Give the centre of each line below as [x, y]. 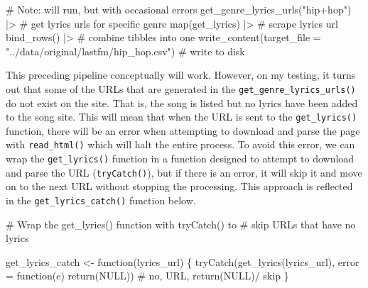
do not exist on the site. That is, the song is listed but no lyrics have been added [182, 103]
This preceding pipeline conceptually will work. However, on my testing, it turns [181, 75]
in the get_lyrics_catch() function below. [101, 200]
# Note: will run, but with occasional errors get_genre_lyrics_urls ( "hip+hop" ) [179, 9]
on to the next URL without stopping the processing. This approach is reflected [179, 186]
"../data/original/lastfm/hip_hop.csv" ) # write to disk [125, 51]
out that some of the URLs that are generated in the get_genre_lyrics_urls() [181, 88]
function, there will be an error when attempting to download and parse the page [183, 130]
